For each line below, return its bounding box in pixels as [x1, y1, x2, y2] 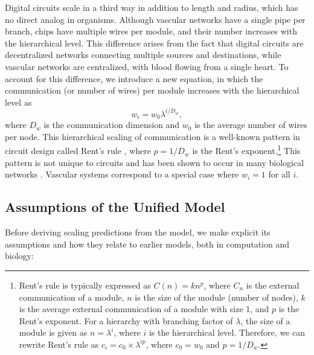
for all [268, 168, 290, 181]
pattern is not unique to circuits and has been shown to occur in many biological [5, 156, 304, 168]
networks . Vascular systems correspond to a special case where [5, 168, 239, 181]
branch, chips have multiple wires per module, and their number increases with [5, 25, 297, 37]
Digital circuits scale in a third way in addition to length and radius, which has [5, 1, 298, 13]
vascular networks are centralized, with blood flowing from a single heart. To [5, 60, 289, 72]
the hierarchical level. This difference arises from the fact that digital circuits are [5, 36, 304, 49]
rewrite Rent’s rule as [19, 337, 99, 350]
